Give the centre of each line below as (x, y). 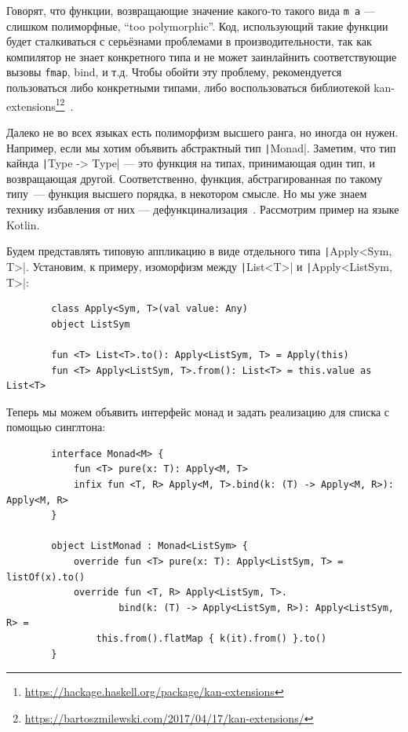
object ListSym (91, 324)
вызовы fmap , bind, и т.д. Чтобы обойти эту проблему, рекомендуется (174, 72)
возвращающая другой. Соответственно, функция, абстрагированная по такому (195, 178)
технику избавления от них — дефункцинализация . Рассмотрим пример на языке (203, 209)
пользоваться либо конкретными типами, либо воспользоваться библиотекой (188, 88)
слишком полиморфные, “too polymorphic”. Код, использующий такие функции (197, 26)
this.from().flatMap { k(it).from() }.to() (211, 639)
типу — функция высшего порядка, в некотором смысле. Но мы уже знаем (187, 194)
